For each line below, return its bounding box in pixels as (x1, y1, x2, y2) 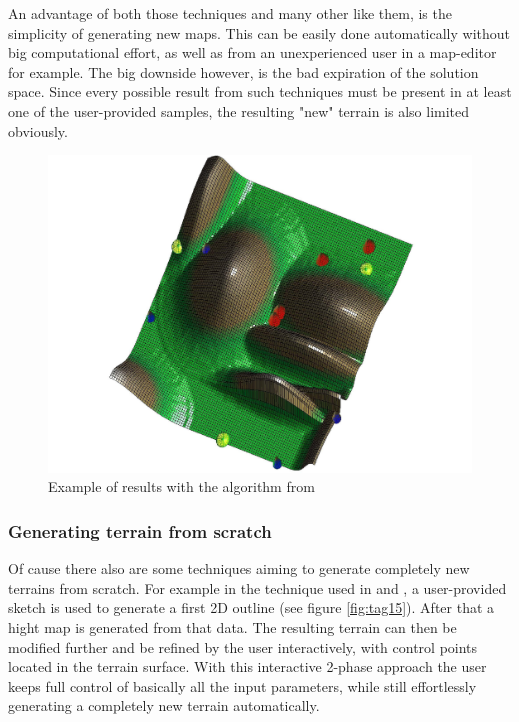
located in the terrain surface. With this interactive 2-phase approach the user (8, 656, 487, 677)
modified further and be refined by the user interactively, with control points (8, 636, 478, 657)
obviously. (8, 120, 68, 141)
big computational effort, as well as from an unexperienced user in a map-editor (8, 42, 497, 63)
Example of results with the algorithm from (48, 476, 315, 497)
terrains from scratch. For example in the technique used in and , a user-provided (8, 577, 507, 598)
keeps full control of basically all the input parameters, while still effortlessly (8, 675, 477, 696)
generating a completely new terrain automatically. (8, 695, 320, 716)
